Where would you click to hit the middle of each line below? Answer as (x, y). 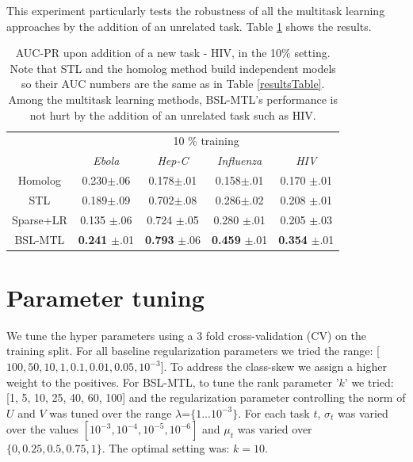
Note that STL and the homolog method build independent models (173, 68)
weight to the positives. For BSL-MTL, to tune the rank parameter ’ (173, 382)
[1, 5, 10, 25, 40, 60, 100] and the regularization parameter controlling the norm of (206, 397)
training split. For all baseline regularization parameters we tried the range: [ (193, 351)
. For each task (274, 412)
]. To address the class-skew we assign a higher (273, 367)
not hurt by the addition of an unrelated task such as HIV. (173, 115)
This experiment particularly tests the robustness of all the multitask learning (196, 10)
